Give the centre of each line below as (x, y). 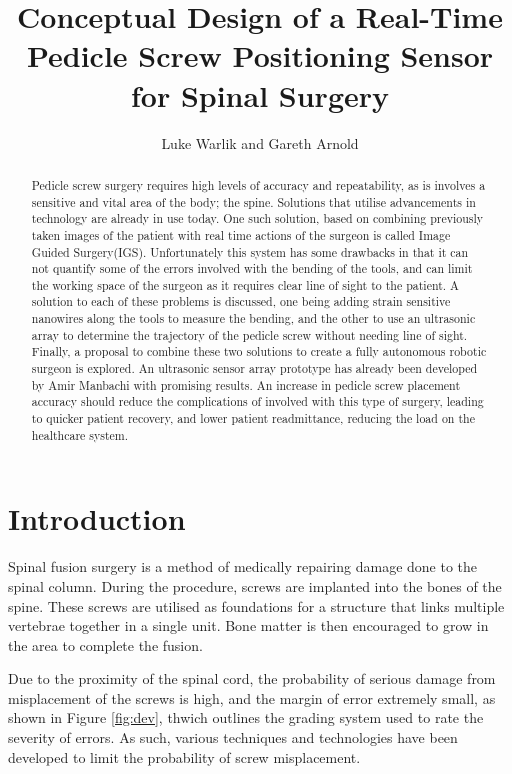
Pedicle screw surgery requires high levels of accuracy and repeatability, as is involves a (258, 184)
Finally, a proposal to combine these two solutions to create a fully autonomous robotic (259, 351)
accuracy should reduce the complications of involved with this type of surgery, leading (257, 401)
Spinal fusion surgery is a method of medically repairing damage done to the (243, 566)
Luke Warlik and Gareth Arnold (260, 142)
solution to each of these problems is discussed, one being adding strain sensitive (241, 301)
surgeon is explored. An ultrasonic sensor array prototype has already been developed (254, 368)
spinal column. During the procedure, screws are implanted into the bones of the (255, 585)
